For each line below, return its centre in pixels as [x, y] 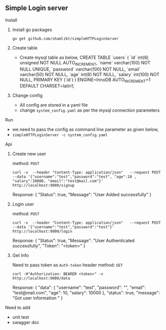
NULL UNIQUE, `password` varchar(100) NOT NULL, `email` [80, 69]
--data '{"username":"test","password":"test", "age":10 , [74, 177]
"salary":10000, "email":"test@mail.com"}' [58, 181]
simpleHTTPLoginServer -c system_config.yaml [60, 135]
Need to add [18, 308]
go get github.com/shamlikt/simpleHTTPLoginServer [65, 39]
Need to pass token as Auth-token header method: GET [67, 265]
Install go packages [32, 30]
